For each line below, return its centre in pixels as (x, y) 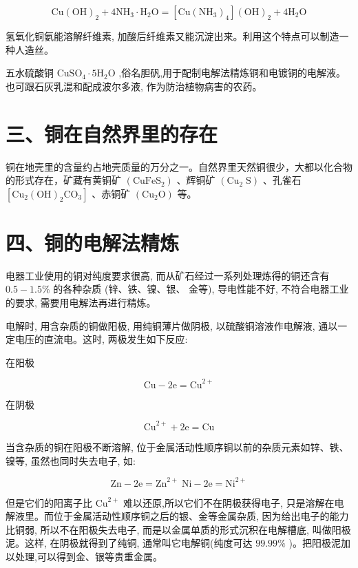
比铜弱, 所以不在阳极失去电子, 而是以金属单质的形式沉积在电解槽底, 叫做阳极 (178, 529)
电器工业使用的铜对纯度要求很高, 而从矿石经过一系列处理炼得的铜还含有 (168, 275)
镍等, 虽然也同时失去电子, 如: (71, 460)
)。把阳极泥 (315, 543)
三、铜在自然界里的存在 (112, 133)
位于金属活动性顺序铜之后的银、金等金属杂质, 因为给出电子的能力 (201, 516)
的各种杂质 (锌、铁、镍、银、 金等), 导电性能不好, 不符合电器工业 (201, 289)
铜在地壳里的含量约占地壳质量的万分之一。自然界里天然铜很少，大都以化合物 (179, 166)
